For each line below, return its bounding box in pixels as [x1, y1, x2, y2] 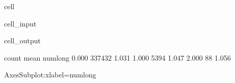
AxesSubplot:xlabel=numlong [4, 69, 96, 80]
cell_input [4, 18, 37, 29]
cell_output [4, 35, 41, 46]
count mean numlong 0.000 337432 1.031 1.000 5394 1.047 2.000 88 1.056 [4, 52, 231, 63]
